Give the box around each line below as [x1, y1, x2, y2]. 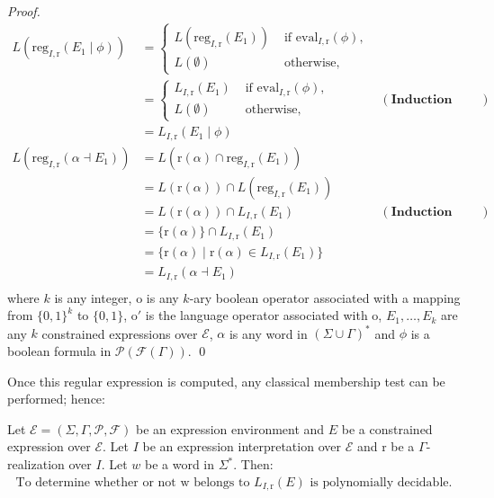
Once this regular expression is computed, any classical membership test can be [7, 371, 445, 390]
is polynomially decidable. [310, 476, 453, 489]
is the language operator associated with [145, 306, 368, 325]
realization [7, 455, 65, 474]
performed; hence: [7, 389, 105, 408]
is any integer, [54, 288, 132, 307]
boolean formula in [7, 342, 112, 360]
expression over [7, 437, 91, 456]
